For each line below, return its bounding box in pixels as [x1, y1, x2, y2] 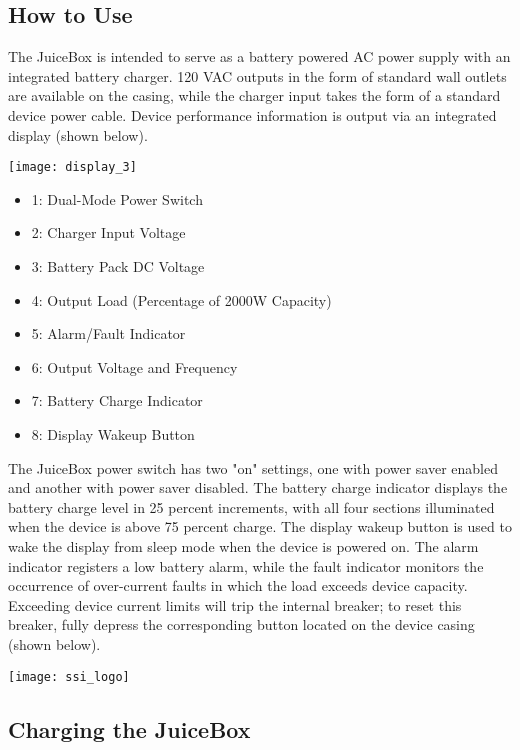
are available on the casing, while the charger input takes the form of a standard [8, 85, 501, 106]
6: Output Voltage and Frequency [31, 356, 238, 377]
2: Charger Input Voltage [31, 222, 186, 243]
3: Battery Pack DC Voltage [31, 256, 205, 277]
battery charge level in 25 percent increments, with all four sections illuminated [8, 496, 495, 517]
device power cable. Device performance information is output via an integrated [8, 104, 497, 125]
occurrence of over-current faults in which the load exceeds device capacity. [8, 575, 468, 596]
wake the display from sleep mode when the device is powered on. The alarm [8, 535, 479, 556]
